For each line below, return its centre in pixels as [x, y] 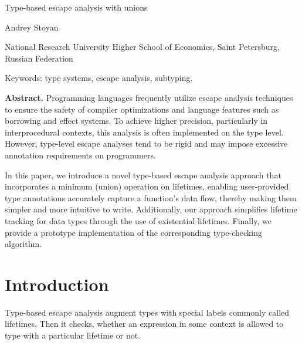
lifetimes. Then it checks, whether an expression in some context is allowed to [144, 324]
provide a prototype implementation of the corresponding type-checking [133, 232]
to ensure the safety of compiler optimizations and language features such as [142, 109]
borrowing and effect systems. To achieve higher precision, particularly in [136, 121]
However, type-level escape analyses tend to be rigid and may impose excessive [146, 143]
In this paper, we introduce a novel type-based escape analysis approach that [143, 175]
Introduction [57, 284]
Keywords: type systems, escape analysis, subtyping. [99, 78]
